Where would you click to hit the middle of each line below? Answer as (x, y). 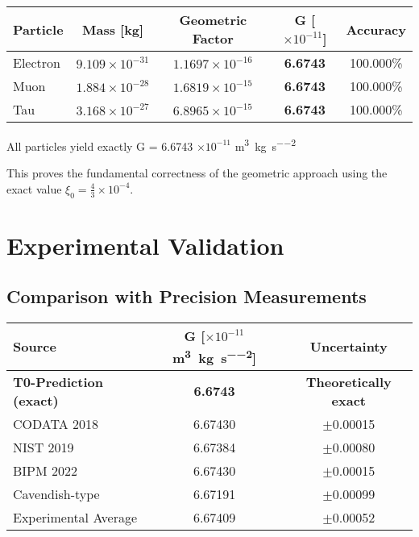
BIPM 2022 (46, 470)
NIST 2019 (44, 447)
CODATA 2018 (56, 423)
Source (35, 347)
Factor (213, 38)
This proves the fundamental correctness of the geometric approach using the (197, 173)
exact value (34, 188)
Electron (37, 62)
